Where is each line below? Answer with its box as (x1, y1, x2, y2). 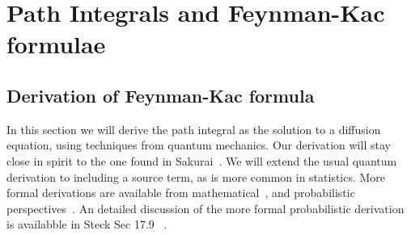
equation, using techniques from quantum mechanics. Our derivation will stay (6, 136, 391, 153)
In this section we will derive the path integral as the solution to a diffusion (6, 120, 381, 137)
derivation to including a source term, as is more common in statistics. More (6, 168, 386, 185)
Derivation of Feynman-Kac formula (6, 82, 315, 107)
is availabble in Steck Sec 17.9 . (6, 216, 167, 233)
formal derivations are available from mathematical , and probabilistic (6, 184, 355, 201)
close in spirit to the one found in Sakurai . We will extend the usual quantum (6, 152, 397, 169)
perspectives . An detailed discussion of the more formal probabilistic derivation (6, 199, 405, 216)
